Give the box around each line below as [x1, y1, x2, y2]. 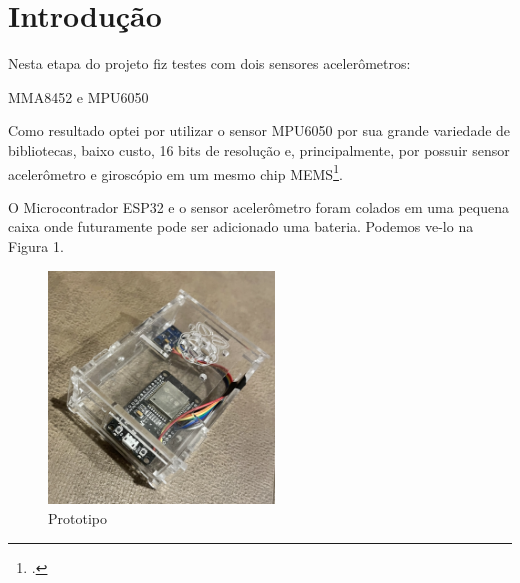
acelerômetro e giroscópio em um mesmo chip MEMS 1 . [8, 160, 343, 184]
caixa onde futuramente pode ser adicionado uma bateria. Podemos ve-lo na [8, 216, 474, 237]
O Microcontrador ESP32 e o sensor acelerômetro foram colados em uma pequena [8, 196, 509, 217]
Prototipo [48, 507, 107, 528]
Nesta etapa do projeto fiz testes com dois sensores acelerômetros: [8, 53, 411, 74]
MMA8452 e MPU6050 [8, 86, 149, 107]
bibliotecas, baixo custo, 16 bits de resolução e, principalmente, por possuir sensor [8, 139, 510, 160]
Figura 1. [8, 235, 64, 256]
